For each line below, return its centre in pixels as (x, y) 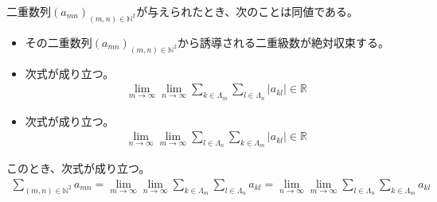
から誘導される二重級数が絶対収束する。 (283, 42)
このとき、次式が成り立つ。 (78, 168)
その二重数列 (59, 42)
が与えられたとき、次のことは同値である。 (248, 11)
